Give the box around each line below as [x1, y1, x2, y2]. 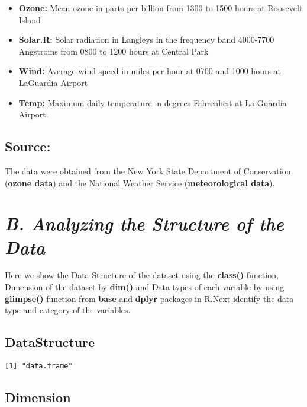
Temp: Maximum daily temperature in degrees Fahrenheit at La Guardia [18, 96, 287, 109]
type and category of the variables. [5, 304, 131, 316]
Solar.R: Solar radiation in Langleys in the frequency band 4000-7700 [18, 33, 274, 46]
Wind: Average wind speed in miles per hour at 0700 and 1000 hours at [18, 65, 282, 77]
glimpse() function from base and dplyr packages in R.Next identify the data [5, 292, 294, 304]
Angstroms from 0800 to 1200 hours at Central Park [18, 44, 209, 57]
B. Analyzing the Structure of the [5, 211, 284, 236]
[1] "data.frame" [5, 362, 73, 371]
